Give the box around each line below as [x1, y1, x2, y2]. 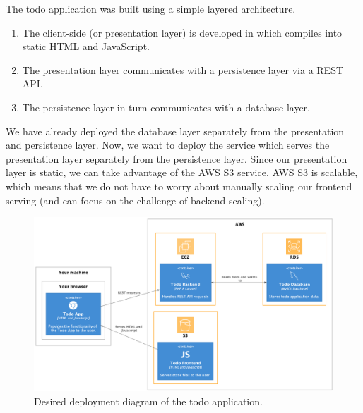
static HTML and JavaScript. [22, 39, 150, 54]
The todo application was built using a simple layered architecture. [6, 1, 296, 16]
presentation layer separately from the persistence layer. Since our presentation [6, 151, 347, 166]
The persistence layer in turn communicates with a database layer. [22, 99, 310, 114]
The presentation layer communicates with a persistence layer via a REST [22, 62, 344, 77]
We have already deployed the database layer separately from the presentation [6, 123, 345, 138]
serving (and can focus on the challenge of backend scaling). [6, 192, 265, 207]
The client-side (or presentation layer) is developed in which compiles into [22, 25, 343, 39]
